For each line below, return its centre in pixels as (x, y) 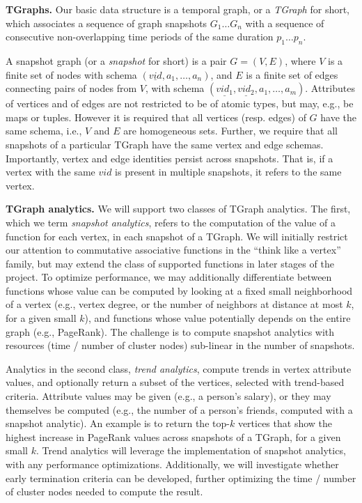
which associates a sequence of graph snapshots (107, 23)
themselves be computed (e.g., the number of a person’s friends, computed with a (179, 409)
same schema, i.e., (44, 131)
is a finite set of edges (292, 74)
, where (300, 60)
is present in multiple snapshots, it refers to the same (228, 172)
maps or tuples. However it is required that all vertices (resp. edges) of (156, 117)
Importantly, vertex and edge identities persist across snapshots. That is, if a (170, 158)
